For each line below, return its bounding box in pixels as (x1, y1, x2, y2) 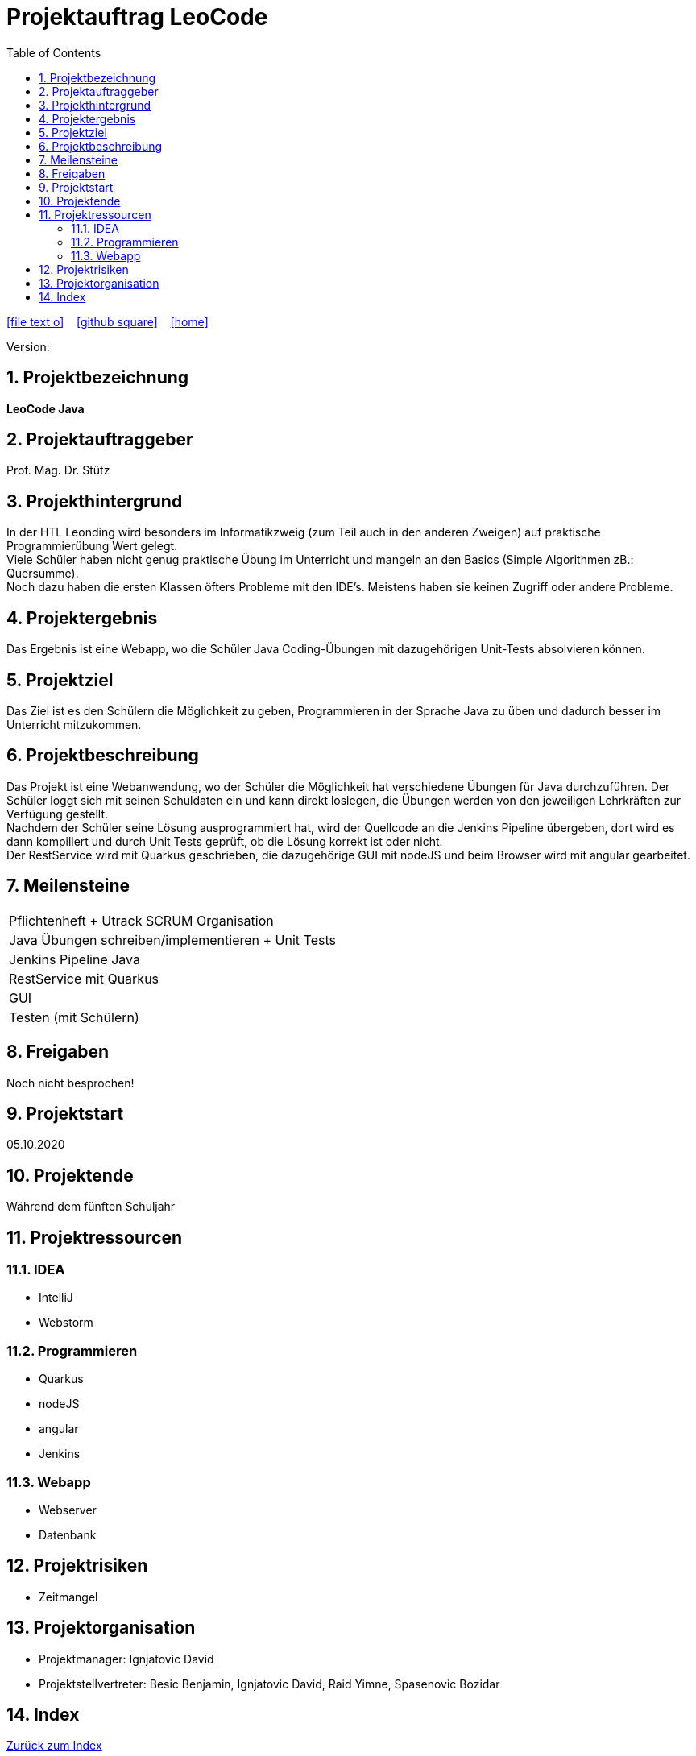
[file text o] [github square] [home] (6, 314, 209, 329)
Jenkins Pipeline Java (9, 950, 140, 967)
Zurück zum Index (6, 1738, 102, 1753)
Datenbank (39, 1527, 97, 1542)
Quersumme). (6, 566, 79, 581)
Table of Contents (6, 45, 101, 60)
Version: (6, 339, 50, 354)
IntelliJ (39, 1290, 73, 1305)
